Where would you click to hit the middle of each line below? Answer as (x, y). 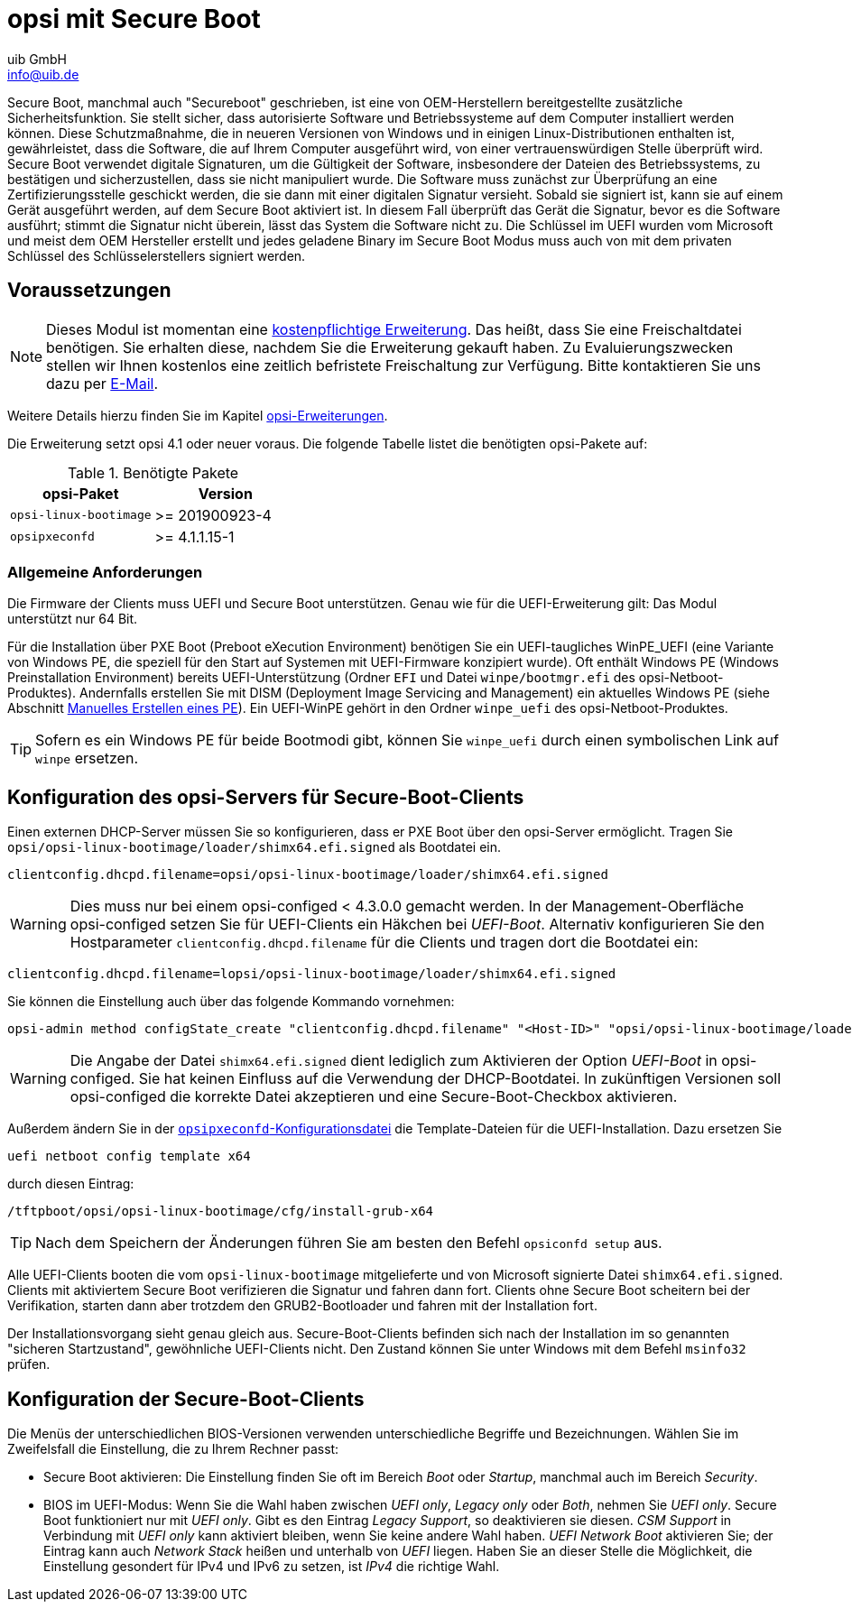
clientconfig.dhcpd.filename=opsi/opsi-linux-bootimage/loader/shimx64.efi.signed (308, 875)
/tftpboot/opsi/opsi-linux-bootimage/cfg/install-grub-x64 (221, 1211)
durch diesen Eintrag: (71, 1184)
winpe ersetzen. (87, 758)
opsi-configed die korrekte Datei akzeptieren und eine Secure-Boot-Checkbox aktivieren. (374, 1097)
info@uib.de (43, 74)
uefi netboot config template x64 (129, 1156)
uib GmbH (37, 59)
